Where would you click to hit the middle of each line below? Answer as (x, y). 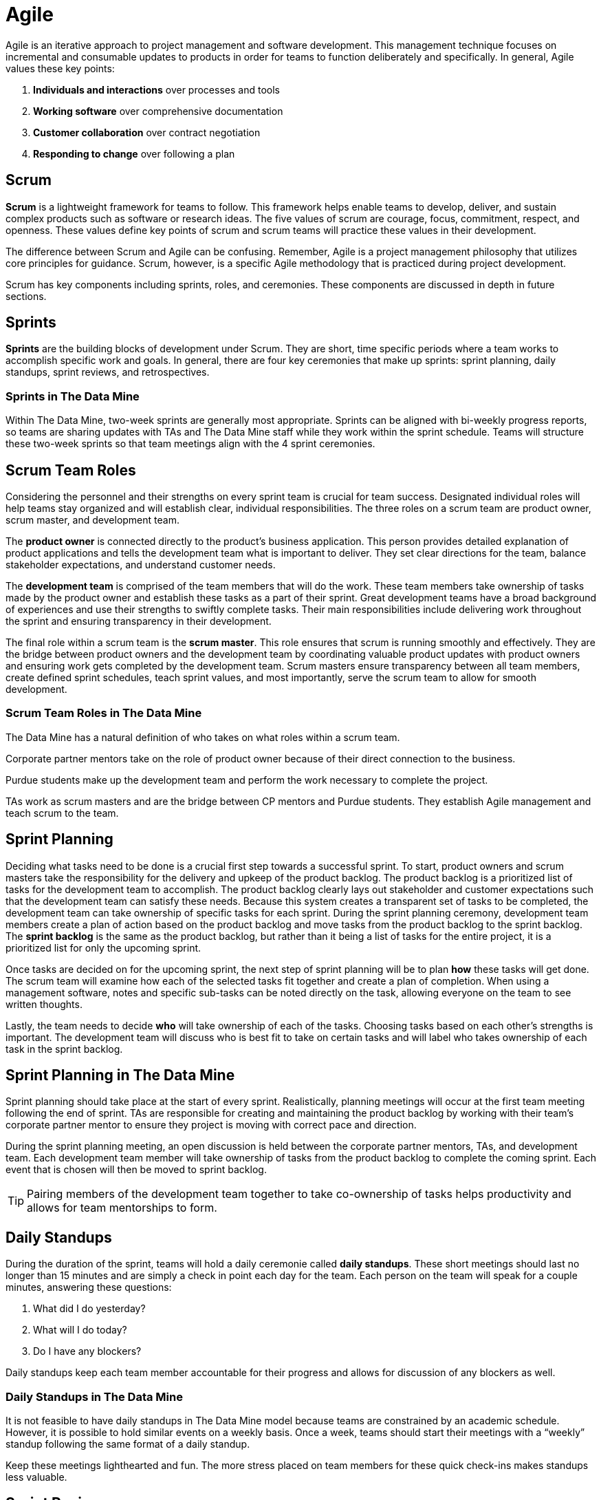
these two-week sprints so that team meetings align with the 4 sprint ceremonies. (190, 444)
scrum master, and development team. (92, 520)
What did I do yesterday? (89, 1309)
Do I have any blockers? (87, 1351)
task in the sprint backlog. (64, 1049)
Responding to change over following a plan (134, 153)
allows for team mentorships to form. (122, 1208)
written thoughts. (44, 1004)
